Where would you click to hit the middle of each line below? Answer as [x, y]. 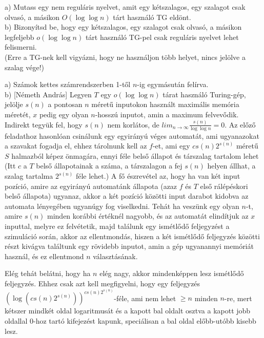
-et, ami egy [171, 146]
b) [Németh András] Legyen [48, 94]
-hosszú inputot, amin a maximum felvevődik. [167, 114]
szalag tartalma [29, 176]
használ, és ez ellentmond [44, 256]
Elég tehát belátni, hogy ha [48, 273]
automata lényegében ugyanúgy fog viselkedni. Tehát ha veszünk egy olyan [122, 206]
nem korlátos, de [133, 124]
